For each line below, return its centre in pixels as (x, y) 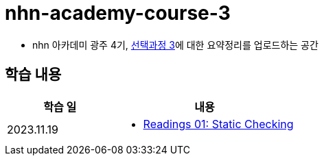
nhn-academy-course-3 (118, 13)
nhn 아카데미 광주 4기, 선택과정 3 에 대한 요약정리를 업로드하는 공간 (175, 45)
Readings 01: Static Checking (218, 124)
